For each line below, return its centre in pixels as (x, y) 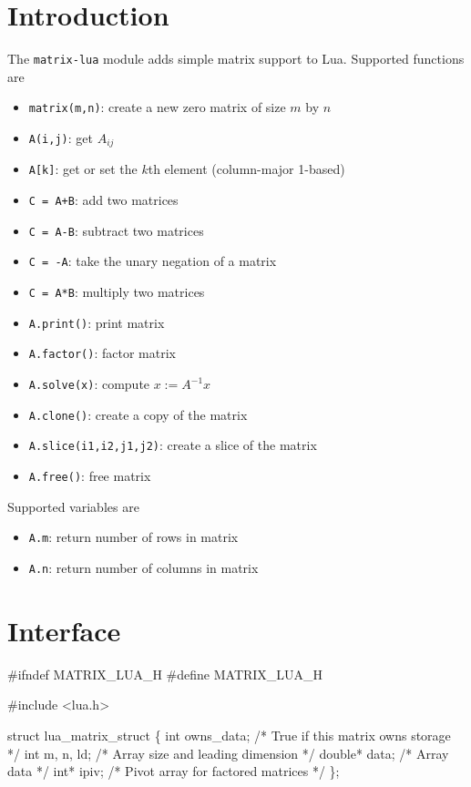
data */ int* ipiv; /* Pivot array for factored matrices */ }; (174, 771)
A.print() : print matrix (97, 322)
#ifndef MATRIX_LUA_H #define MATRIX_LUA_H (165, 674)
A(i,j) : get (61, 138)
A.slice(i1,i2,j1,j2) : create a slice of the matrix (173, 445)
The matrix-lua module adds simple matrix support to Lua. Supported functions (236, 59)
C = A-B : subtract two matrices (116, 230)
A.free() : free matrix (90, 476)
